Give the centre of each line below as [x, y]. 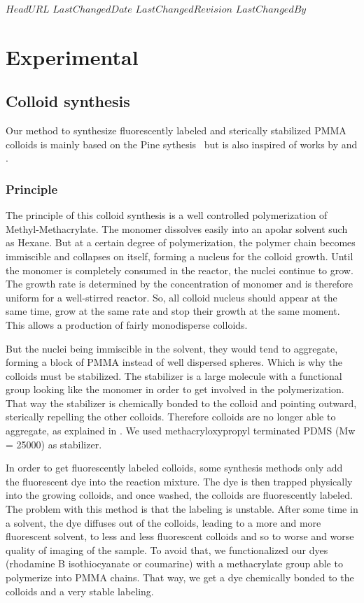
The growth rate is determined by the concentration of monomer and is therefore [179, 284]
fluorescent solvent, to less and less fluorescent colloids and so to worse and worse [180, 536]
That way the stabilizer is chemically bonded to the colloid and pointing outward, [181, 403]
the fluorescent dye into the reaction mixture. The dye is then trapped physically [179, 481]
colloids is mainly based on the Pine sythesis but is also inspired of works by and [182, 144]
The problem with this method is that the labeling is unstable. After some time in [182, 509]
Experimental [72, 56]
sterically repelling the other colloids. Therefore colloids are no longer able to [171, 417]
